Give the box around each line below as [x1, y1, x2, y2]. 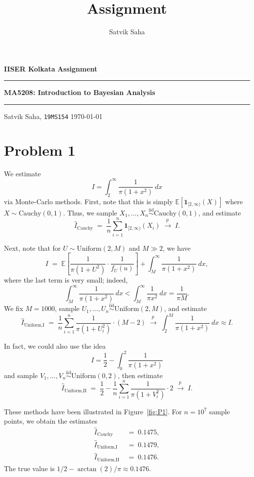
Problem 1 [4, 140, 76, 160]
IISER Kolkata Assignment [4, 63, 98, 73]
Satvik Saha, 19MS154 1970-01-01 [4, 111, 103, 121]
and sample [4, 370, 38, 380]
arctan [77, 465, 97, 473]
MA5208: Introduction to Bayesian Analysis [4, 87, 155, 97]
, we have [163, 242, 191, 253]
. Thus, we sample [63, 207, 117, 217]
